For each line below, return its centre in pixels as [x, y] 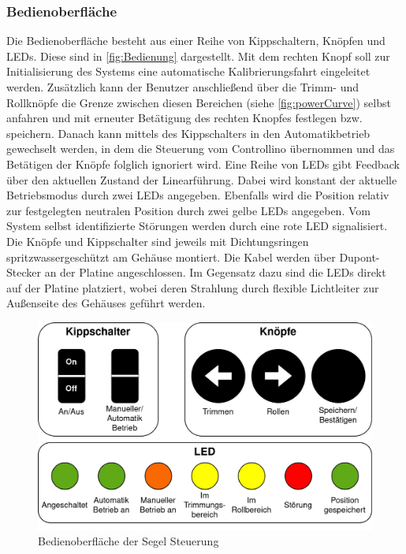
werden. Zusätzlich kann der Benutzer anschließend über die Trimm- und [183, 87]
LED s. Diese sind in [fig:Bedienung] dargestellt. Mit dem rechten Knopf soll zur [198, 56]
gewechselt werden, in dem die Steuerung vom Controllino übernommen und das [201, 149]
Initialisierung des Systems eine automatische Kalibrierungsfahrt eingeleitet [188, 71]
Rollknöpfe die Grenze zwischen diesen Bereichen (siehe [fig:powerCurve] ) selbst [199, 102]
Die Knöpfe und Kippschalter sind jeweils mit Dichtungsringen [158, 241]
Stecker [24, 272]
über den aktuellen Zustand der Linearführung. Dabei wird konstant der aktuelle [202, 179]
